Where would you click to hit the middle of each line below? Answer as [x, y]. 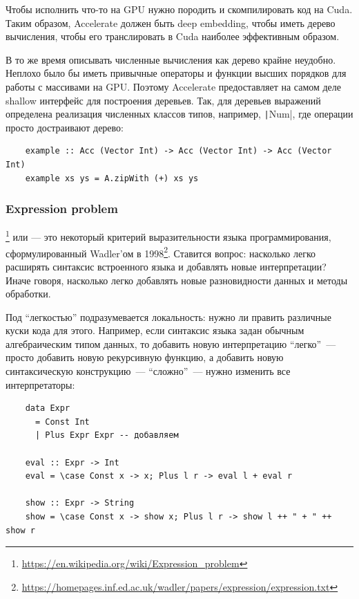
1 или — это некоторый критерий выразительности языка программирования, [168, 236]
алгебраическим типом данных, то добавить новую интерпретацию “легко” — [171, 343]
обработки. [28, 294]
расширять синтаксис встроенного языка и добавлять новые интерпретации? [166, 266]
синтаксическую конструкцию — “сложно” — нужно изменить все [148, 371]
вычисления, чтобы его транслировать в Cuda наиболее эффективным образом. [173, 36]
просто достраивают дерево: [65, 127]
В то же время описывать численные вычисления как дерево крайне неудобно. [171, 59]
